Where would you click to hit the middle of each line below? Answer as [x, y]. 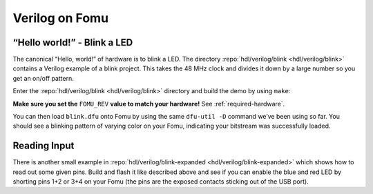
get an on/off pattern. [43, 78]
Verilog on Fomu [61, 18]
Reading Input [44, 146]
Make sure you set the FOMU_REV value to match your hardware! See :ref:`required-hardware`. [149, 104]
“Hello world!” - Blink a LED [73, 42]
